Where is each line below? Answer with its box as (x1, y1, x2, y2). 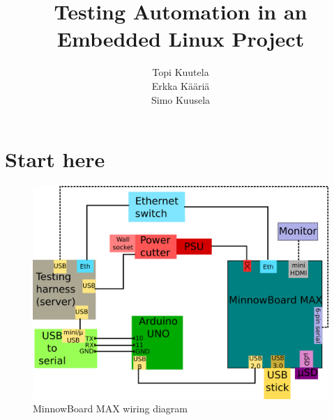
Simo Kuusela (151, 92, 211, 107)
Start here (5, 145, 105, 173)
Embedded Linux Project (56, 24, 305, 53)
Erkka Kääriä (151, 78, 210, 93)
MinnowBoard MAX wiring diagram (33, 401, 188, 416)
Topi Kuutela (152, 65, 209, 79)
